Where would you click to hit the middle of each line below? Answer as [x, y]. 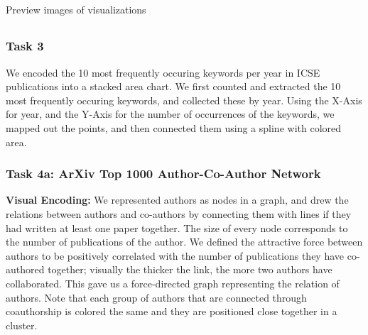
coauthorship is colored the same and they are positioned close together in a [172, 311]
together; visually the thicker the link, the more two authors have [190, 269]
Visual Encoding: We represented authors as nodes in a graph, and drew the [177, 200]
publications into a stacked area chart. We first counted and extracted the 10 [173, 86]
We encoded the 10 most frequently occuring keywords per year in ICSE [163, 72]
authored [25, 269]
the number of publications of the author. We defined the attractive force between [184, 242]
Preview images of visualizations [76, 10]
